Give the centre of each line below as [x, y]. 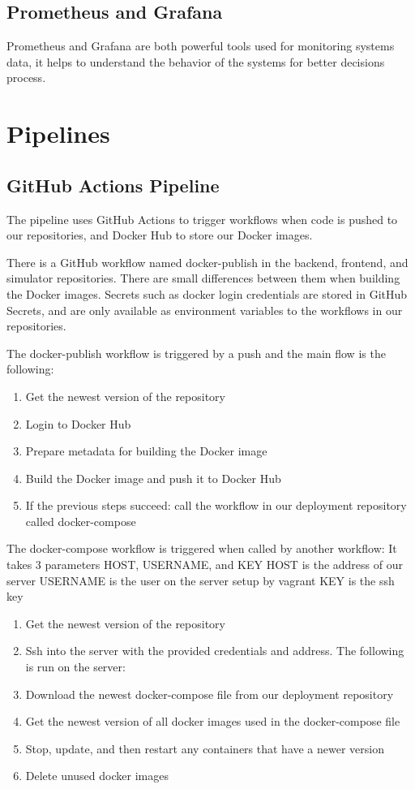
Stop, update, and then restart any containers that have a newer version [205, 748]
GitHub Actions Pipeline [113, 185]
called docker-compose [81, 521]
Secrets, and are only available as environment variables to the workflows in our [205, 310]
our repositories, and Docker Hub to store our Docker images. [160, 235]
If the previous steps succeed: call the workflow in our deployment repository [216, 505]
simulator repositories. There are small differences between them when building [203, 278]
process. [26, 78]
